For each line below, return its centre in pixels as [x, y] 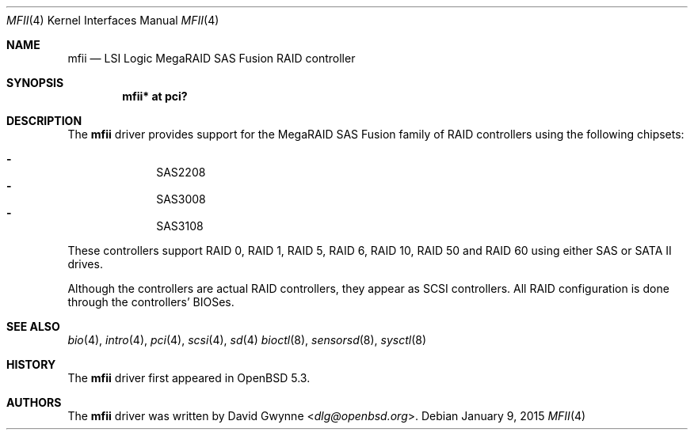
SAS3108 [180, 226]
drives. [85, 264]
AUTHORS [34, 402]
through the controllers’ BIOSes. [151, 302]
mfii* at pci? [155, 96]
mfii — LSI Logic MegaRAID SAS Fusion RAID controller [212, 58]
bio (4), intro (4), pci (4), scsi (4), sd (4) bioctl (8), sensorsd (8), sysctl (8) [247, 340]
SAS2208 [181, 172]
